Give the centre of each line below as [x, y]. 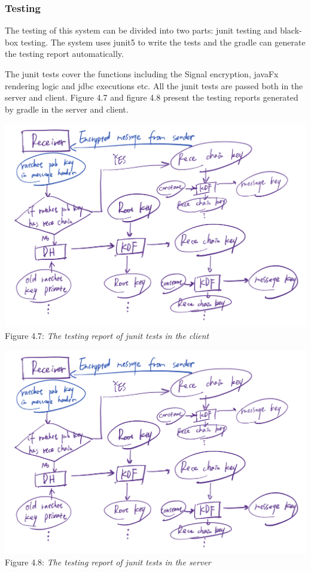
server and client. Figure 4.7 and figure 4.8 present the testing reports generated [152, 97]
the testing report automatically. [64, 54]
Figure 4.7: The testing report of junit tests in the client [107, 336]
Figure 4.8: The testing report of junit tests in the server [108, 562]
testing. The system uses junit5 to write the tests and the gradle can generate [163, 42]
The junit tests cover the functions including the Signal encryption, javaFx [142, 74]
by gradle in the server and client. [67, 109]
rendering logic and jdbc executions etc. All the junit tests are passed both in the [154, 85]
